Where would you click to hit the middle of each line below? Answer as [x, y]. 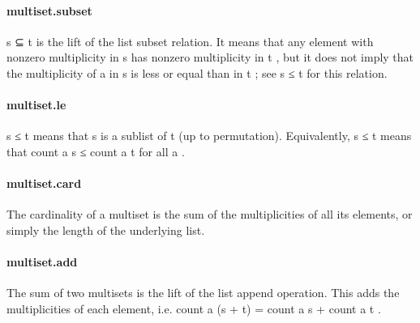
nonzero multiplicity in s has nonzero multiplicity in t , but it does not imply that [210, 57]
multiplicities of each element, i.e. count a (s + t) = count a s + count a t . [194, 308]
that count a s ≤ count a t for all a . [96, 151]
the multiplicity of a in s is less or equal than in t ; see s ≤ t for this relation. [197, 72]
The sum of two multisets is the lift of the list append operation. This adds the [203, 293]
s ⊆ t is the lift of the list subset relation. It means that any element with [190, 41]
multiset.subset [49, 10]
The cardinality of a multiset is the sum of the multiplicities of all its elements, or [210, 214]
